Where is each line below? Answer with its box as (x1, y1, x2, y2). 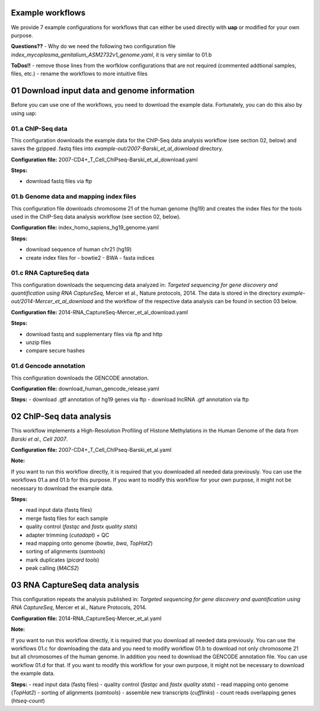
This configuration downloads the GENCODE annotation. (11, 374, 149, 381)
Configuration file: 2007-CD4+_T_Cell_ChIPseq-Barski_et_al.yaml (11, 447, 172, 454)
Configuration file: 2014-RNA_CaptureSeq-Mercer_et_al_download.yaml (11, 308, 188, 315)
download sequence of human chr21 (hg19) (25, 246, 132, 253)
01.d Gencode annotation (11, 362, 85, 370)
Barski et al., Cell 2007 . (11, 435, 68, 442)
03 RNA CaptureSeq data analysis (11, 580, 139, 590)
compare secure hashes (25, 347, 85, 354)
